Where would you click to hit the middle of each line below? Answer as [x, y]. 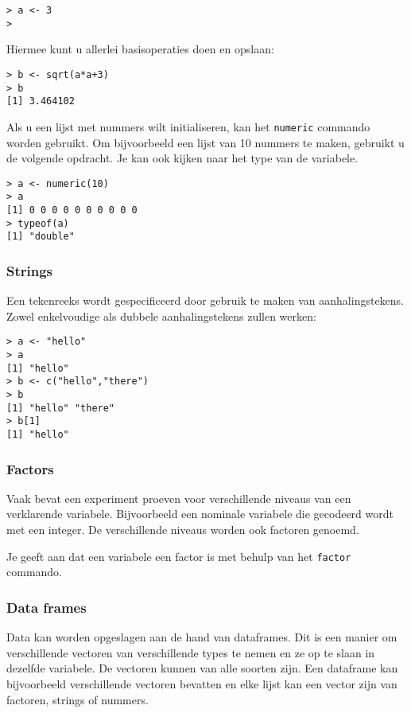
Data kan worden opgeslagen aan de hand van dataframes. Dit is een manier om [202, 637]
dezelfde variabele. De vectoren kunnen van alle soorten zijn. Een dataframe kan [202, 668]
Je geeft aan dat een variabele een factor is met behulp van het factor [179, 556]
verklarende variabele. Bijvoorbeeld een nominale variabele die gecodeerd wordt [200, 514]
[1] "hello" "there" [61, 408]
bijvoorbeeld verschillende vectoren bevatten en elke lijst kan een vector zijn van [202, 683]
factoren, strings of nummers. [78, 699]
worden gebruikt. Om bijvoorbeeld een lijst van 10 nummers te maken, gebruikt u [205, 142]
